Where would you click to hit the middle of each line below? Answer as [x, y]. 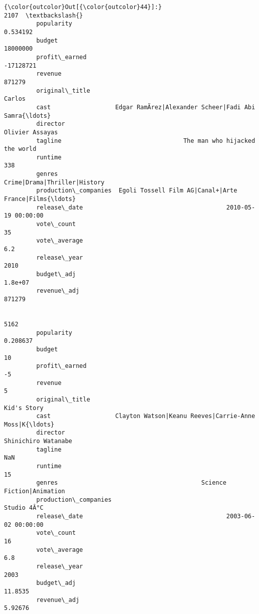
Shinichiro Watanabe [38, 441]
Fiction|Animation [35, 491]
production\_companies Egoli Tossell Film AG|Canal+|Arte [137, 191]
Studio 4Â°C [24, 508]
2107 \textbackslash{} [44, 15]
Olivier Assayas [31, 132]
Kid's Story [24, 408]
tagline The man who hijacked [146, 141]
